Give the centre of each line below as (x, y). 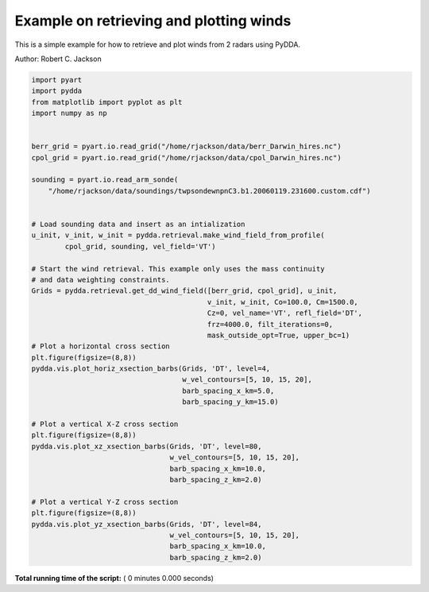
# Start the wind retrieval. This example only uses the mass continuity (178, 269)
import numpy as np (69, 113)
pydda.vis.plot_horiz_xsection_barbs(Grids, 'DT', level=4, (151, 369)
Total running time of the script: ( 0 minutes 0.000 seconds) (114, 578)
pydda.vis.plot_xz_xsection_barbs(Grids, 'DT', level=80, (147, 446)
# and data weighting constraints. (100, 279)
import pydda (57, 91)
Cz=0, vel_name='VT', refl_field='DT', (285, 313)
